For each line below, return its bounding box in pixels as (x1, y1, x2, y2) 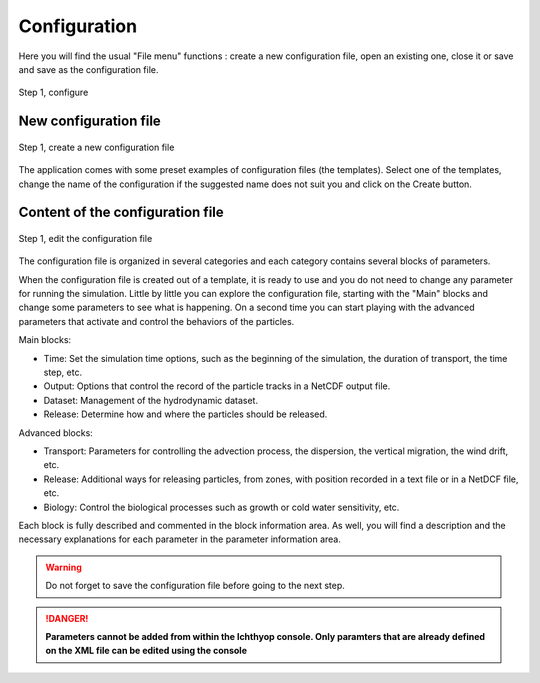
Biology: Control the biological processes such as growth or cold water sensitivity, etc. (43, 501, 400, 513)
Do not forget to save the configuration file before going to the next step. (45, 580, 345, 592)
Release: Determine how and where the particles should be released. (43, 408, 328, 420)
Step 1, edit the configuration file (18, 232, 153, 244)
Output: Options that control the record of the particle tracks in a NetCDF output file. (43, 380, 391, 392)
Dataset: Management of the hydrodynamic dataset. (43, 394, 259, 406)
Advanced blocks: (18, 426, 94, 439)
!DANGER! (45, 612, 89, 624)
